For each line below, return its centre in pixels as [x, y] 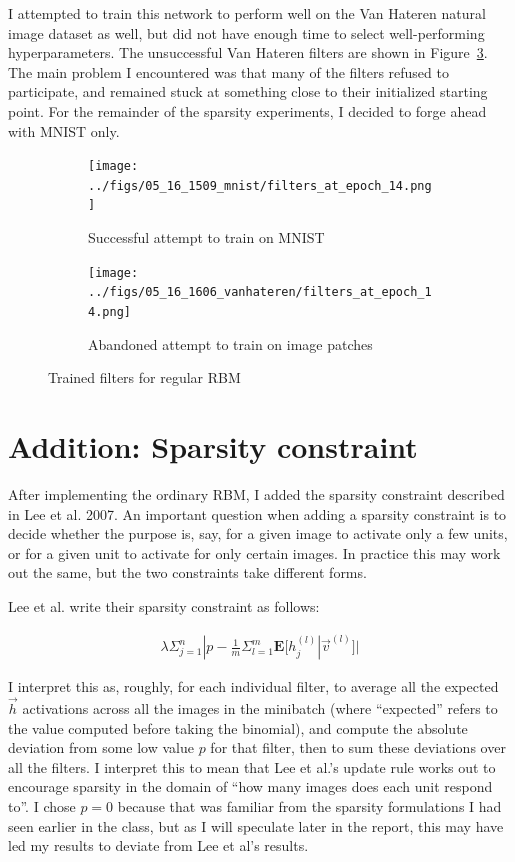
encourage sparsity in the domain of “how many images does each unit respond [250, 786]
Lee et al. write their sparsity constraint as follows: [164, 605]
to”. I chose [42, 806]
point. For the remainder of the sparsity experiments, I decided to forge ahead [247, 110]
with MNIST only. [64, 130]
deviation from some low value [101, 747]
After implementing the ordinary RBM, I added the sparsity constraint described [256, 494]
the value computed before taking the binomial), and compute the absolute [238, 727]
